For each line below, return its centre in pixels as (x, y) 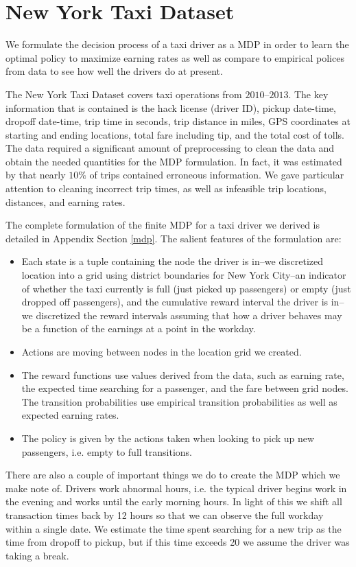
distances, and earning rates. (66, 201)
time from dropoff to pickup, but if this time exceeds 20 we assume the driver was (178, 542)
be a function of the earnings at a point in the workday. (139, 328)
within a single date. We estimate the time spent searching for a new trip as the (174, 528)
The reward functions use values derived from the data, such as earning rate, (183, 374)
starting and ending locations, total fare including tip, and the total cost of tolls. (175, 134)
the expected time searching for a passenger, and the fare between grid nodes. (185, 388)
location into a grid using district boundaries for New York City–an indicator (184, 275)
